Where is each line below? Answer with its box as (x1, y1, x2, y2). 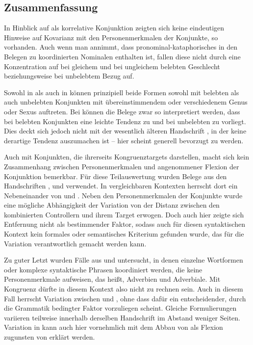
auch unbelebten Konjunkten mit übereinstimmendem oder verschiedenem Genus (4, 97, 248, 107)
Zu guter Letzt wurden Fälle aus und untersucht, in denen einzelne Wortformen (4, 255, 243, 265)
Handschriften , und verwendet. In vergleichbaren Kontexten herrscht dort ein (4, 181, 238, 191)
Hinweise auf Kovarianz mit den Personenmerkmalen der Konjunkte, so (4, 32, 218, 42)
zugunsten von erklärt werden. (4, 332, 95, 342)
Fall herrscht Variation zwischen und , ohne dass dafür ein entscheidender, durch (4, 293, 246, 303)
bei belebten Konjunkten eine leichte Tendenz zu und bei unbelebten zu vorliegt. (4, 116, 246, 126)
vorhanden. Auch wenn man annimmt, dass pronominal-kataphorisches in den (4, 42, 238, 52)
